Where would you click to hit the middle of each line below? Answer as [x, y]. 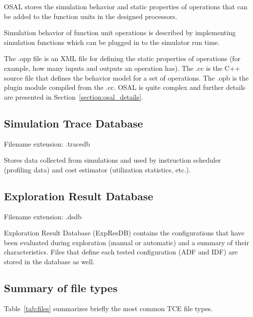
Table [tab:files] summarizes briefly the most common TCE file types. [108, 308]
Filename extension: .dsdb [43, 216]
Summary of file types [61, 287]
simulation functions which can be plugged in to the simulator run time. [112, 42]
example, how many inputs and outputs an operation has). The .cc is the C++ [122, 68]
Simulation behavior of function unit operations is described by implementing [120, 32]
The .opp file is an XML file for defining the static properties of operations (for [122, 58]
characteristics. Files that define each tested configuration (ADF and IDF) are [121, 252]
